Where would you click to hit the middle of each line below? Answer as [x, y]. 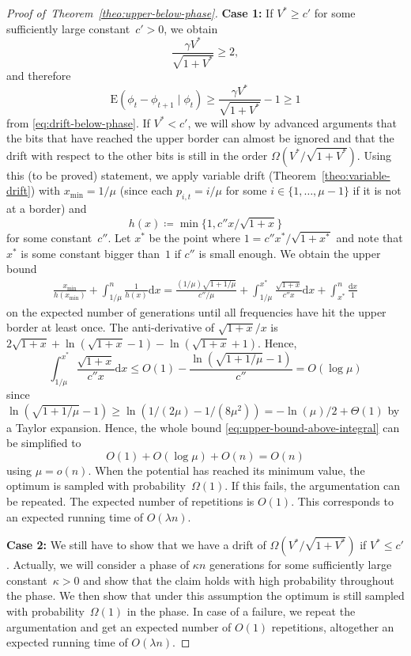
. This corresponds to [342, 501]
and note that [370, 238]
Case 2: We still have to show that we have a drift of [136, 545]
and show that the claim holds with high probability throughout [239, 580]
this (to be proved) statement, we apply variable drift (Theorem [161, 174]
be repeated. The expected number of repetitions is [130, 501]
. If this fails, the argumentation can [313, 485]
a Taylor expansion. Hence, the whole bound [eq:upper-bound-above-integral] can [203, 427]
